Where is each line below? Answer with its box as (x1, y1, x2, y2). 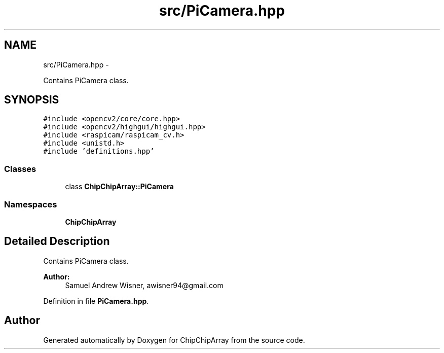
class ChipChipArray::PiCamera (65, 182, 174, 191)
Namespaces (4, 199, 57, 209)
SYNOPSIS (4, 93, 59, 107)
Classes (4, 163, 36, 174)
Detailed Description (4, 235, 110, 248)
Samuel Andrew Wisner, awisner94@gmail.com (65, 280, 224, 290)
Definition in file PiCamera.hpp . (43, 296, 149, 305)
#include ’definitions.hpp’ (43, 147, 155, 156)
